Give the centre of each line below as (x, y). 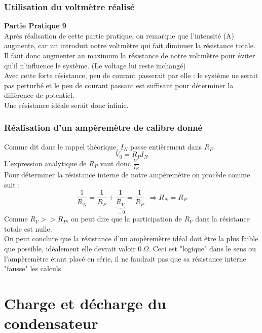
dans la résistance (222, 219)
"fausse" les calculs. (34, 268)
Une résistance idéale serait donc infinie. (66, 105)
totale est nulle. (28, 228)
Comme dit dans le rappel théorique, (61, 146)
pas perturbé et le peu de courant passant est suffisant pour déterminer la (119, 85)
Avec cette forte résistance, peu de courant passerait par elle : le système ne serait (131, 75)
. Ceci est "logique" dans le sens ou (202, 248)
